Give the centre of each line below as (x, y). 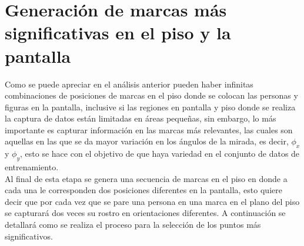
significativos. (29, 236)
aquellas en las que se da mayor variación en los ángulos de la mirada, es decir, (147, 141)
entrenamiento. (32, 167)
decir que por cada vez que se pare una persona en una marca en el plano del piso (152, 201)
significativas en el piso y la (118, 33)
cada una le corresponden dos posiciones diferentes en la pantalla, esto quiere (143, 190)
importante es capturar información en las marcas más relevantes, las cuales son (149, 129)
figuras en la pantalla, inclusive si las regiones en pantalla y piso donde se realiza (150, 107)
